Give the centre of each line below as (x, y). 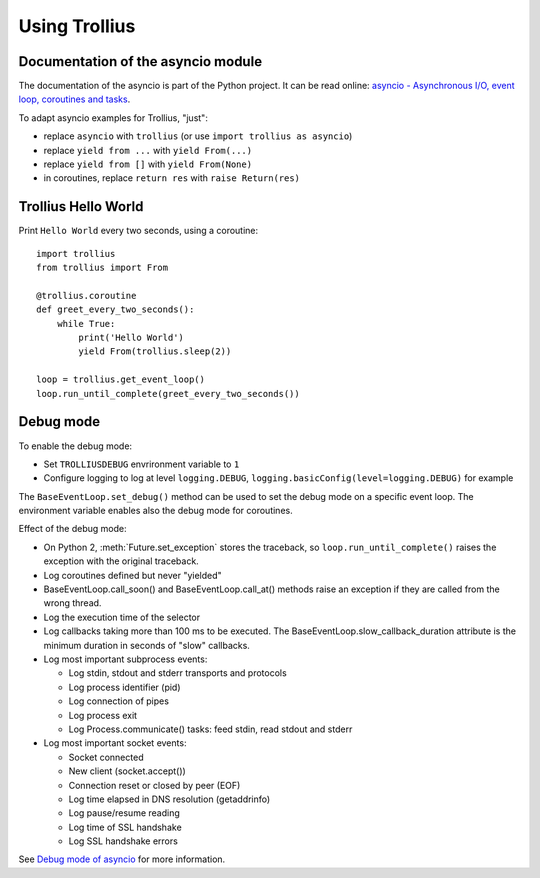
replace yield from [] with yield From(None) (148, 164)
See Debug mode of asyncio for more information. (122, 859)
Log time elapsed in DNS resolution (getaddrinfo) (169, 799)
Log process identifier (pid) (124, 687)
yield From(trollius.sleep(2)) (155, 351)
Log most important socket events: (115, 743)
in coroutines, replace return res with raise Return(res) (171, 178)
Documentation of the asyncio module (140, 61)
